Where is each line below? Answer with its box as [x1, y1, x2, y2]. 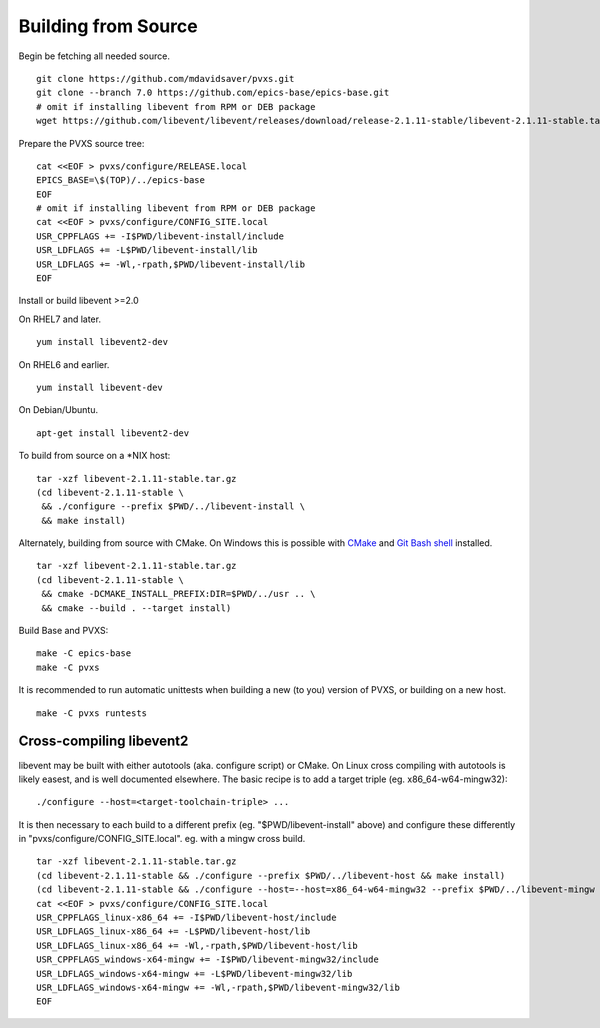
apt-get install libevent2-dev [36, 427, 190, 439]
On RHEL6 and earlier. [18, 358, 110, 370]
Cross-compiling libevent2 [18, 733, 189, 750]
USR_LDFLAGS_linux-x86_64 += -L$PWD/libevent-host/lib [36, 926, 311, 937]
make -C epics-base [36, 648, 132, 659]
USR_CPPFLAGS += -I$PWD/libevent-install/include [36, 230, 285, 242]
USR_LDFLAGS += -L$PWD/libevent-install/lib [36, 245, 259, 256]
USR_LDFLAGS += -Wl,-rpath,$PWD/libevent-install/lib [36, 258, 305, 270]
